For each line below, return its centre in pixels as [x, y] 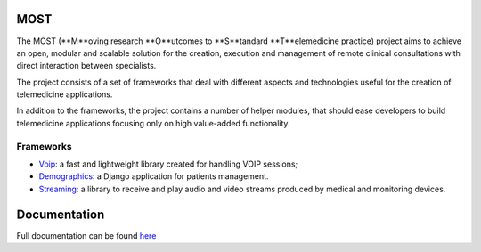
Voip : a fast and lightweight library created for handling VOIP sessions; [168, 164]
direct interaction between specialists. [86, 66]
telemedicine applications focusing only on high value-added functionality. [153, 123]
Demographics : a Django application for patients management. [154, 176]
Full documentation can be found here [86, 235]
